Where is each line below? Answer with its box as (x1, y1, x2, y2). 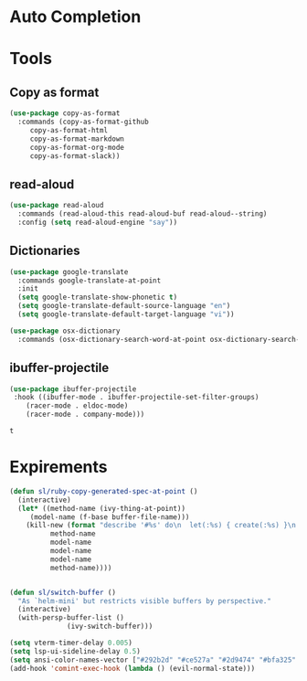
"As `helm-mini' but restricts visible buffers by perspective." (17, 596, 272, 605)
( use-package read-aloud (9, 201, 104, 210)
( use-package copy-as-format (9, 109, 121, 118)
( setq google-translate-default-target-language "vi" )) (17, 310, 235, 319)
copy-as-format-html (29, 125, 108, 134)
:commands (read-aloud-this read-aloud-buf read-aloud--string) (17, 209, 268, 218)
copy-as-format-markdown (29, 134, 125, 144)
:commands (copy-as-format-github (17, 117, 149, 127)
